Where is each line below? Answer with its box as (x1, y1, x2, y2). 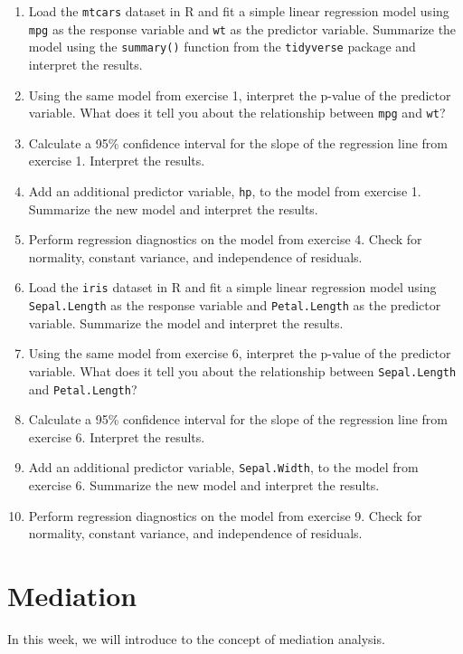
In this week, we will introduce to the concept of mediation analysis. (7, 630, 385, 648)
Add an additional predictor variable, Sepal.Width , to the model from (28, 458, 419, 477)
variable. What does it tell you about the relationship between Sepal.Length (28, 361, 457, 380)
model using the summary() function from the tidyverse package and (28, 37, 416, 56)
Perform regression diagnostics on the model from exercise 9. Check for (28, 506, 422, 525)
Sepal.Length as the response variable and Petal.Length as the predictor (28, 296, 441, 315)
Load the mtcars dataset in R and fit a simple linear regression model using (28, 2, 449, 20)
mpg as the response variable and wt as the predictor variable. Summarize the (28, 19, 457, 38)
